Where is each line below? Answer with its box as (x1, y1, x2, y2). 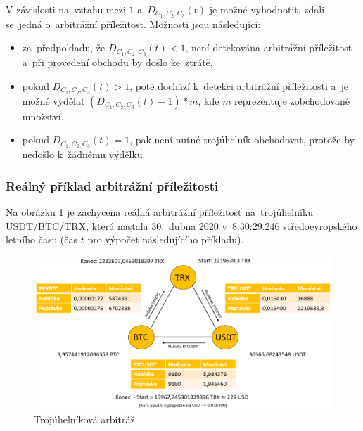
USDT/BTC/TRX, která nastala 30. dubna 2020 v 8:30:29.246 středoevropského (6, 218, 357, 233)
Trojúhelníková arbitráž (34, 412, 135, 427)
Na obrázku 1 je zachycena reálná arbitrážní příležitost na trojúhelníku (6, 205, 314, 219)
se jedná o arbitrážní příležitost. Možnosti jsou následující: (6, 16, 261, 31)
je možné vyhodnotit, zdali (209, 2, 325, 16)
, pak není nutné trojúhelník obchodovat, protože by (129, 132, 355, 147)
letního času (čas (6, 232, 78, 247)
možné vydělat (22, 93, 85, 108)
